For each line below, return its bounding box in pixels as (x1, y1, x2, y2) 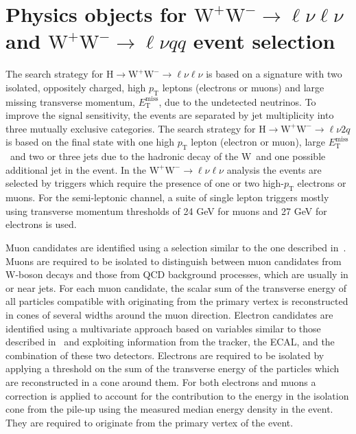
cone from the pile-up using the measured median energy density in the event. (5, 402, 333, 416)
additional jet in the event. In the (5, 162, 146, 176)
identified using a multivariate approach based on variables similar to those (5, 321, 321, 335)
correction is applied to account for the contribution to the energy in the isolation (5, 388, 349, 402)
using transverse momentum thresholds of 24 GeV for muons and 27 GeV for (5, 203, 327, 218)
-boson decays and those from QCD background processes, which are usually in (15, 267, 348, 282)
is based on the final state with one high (5, 135, 175, 149)
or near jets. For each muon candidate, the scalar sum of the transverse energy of (5, 280, 347, 295)
